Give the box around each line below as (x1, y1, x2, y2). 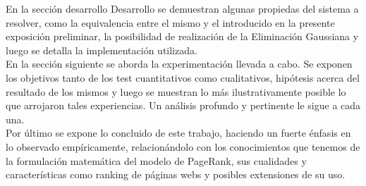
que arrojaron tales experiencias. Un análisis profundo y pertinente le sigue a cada (6, 98, 361, 113)
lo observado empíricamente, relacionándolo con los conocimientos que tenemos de (6, 139, 360, 154)
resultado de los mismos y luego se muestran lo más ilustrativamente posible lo (6, 84, 346, 99)
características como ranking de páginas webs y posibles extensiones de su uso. (6, 167, 346, 182)
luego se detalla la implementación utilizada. (6, 42, 197, 57)
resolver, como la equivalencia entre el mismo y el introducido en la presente (6, 15, 335, 30)
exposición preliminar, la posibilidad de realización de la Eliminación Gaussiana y (6, 29, 359, 44)
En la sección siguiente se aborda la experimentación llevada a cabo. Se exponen (6, 56, 353, 71)
